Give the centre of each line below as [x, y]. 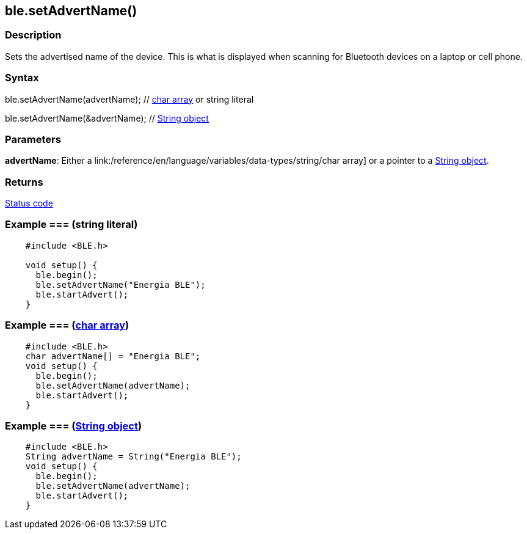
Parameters [33, 139]
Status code [29, 203]
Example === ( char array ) [67, 325]
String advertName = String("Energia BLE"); [133, 457]
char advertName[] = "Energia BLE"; [113, 356]
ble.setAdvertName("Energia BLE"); [121, 284]
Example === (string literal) [71, 225]
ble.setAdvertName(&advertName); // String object [107, 118]
